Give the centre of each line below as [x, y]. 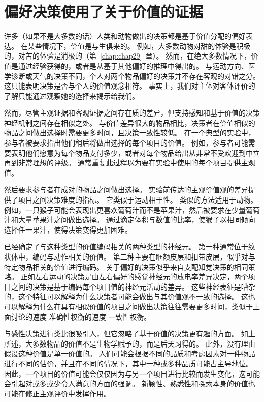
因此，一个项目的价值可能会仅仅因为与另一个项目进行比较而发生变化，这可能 [132, 373]
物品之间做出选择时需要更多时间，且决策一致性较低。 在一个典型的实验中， [130, 133]
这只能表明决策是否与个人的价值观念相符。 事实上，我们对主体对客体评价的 [130, 86]
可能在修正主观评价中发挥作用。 [57, 393]
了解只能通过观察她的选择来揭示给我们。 [72, 95]
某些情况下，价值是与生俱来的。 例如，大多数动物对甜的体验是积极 [139, 46]
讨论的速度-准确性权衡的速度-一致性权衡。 [81, 316]
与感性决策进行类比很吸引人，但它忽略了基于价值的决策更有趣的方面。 [121, 334]
